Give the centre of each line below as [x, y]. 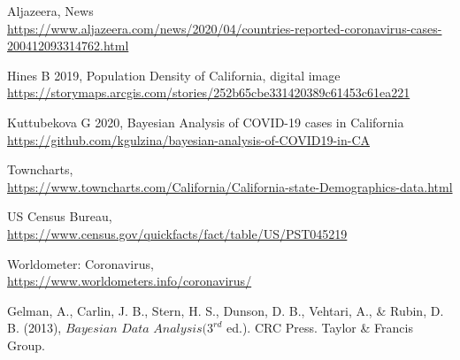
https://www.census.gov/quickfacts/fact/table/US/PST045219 [177, 233]
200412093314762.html [68, 46]
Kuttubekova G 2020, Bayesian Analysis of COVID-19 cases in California [206, 122]
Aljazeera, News [50, 11]
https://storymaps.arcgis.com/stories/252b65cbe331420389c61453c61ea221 [209, 92]
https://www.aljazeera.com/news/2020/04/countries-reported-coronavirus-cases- [225, 28]
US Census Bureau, [60, 216]
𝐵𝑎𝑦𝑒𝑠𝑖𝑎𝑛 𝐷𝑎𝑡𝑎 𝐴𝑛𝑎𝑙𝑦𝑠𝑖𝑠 [134, 329]
